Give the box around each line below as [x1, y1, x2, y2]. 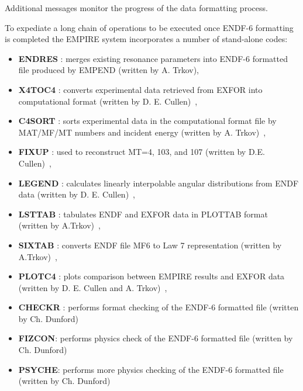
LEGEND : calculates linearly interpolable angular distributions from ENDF [18, 177, 299, 189]
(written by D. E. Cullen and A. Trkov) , [18, 281, 167, 293]
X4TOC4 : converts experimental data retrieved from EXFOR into [18, 83, 263, 95]
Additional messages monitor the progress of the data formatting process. [5, 2, 268, 13]
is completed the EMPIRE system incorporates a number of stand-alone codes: [5, 33, 288, 45]
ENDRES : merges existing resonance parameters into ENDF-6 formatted [18, 52, 288, 64]
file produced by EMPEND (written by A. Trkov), [18, 64, 199, 76]
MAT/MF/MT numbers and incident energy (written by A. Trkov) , [18, 126, 266, 138]
